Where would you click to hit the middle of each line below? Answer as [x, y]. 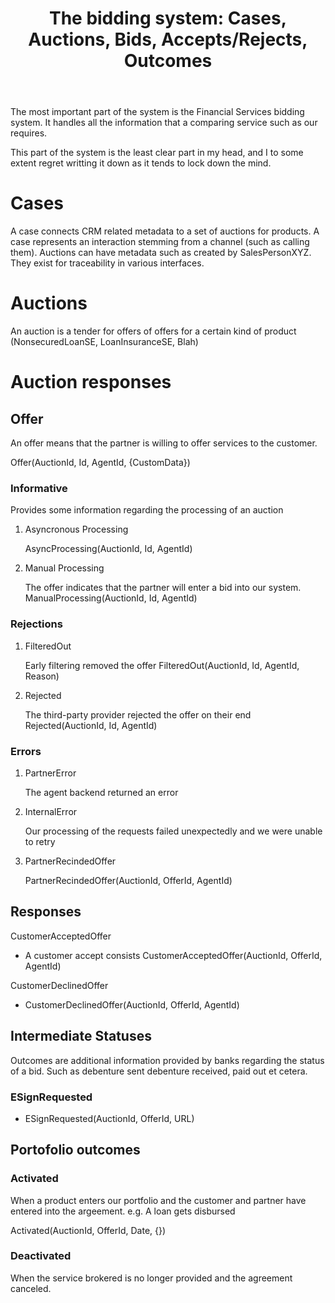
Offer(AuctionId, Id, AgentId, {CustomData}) [100, 463]
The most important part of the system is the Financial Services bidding [157, 112]
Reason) [42, 676]
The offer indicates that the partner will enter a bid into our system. [163, 588]
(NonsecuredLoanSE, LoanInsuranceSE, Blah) [104, 342]
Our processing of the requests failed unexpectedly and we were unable [173, 831]
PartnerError [50, 773]
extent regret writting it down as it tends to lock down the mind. [141, 163]
